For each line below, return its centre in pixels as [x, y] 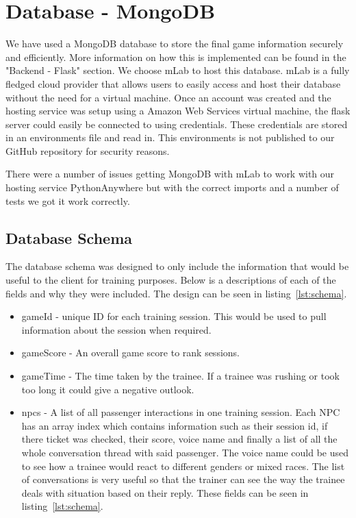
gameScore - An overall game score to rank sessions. [130, 353]
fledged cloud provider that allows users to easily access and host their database [173, 83]
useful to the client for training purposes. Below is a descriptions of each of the [171, 280]
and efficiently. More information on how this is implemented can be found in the [176, 57]
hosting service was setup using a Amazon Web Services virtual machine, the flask [178, 111]
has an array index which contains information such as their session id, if [175, 425]
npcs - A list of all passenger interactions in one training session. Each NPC [181, 412]
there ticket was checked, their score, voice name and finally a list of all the [179, 439]
